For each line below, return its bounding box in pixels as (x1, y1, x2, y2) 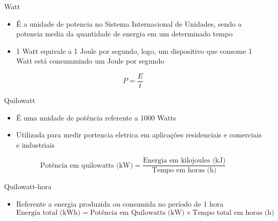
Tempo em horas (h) (152, 167, 217, 174)
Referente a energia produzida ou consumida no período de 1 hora (16, 198, 224, 209)
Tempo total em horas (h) (193, 209, 274, 216)
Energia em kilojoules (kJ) (143, 157, 226, 165)
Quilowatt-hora (4, 181, 52, 192)
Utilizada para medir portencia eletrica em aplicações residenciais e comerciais (16, 129, 262, 140)
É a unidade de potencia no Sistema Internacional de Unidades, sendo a (16, 18, 242, 29)
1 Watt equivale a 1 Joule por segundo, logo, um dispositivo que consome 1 (16, 45, 252, 56)
